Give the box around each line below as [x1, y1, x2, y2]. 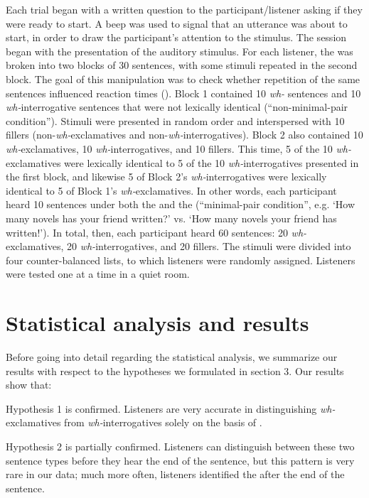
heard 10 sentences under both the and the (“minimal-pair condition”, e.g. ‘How [6, 197, 355, 212]
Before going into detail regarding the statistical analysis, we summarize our [6, 350, 338, 364]
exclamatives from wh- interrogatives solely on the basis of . [6, 415, 262, 430]
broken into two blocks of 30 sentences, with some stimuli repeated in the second [6, 58, 358, 72]
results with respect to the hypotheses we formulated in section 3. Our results [6, 363, 344, 378]
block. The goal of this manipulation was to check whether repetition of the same [6, 71, 360, 86]
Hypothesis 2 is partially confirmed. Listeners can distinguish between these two [6, 438, 355, 453]
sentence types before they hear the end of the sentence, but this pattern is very [6, 453, 355, 467]
